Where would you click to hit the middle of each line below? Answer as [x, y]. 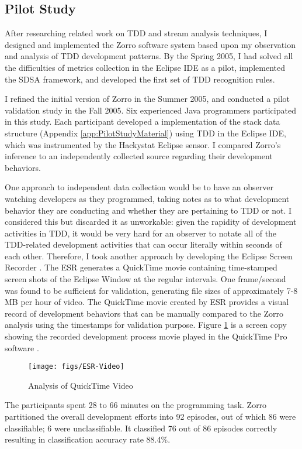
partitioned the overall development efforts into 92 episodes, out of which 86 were [150, 417]
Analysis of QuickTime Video [81, 385]
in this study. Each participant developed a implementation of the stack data [143, 121]
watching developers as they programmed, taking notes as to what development [147, 198]
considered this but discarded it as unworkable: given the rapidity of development [151, 222]
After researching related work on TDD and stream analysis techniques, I [136, 33]
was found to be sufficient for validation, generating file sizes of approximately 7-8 [151, 290]
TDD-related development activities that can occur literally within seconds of [143, 244]
